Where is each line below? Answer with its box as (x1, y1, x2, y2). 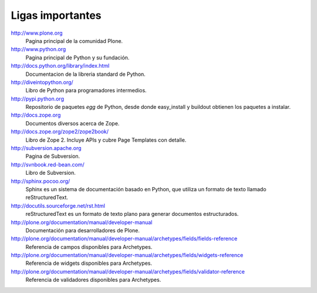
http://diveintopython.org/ (11, 78, 73, 85)
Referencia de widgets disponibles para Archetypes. (25, 259, 153, 267)
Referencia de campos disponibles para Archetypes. (25, 243, 153, 250)
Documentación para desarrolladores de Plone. (25, 227, 140, 234)
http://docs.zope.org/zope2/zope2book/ (11, 128, 109, 135)
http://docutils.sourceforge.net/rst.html (11, 202, 106, 209)
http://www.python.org (11, 46, 66, 53)
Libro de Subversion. (25, 169, 76, 177)
